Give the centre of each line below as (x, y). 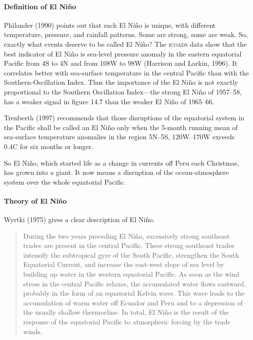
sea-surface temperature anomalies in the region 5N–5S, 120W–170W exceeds (119, 137)
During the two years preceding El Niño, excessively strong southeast (126, 236)
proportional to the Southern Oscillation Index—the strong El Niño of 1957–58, (123, 91)
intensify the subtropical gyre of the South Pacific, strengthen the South (131, 255)
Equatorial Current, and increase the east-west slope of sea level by (124, 264)
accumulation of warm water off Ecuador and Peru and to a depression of (133, 302)
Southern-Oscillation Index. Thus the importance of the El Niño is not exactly (121, 82)
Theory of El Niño (35, 200)
